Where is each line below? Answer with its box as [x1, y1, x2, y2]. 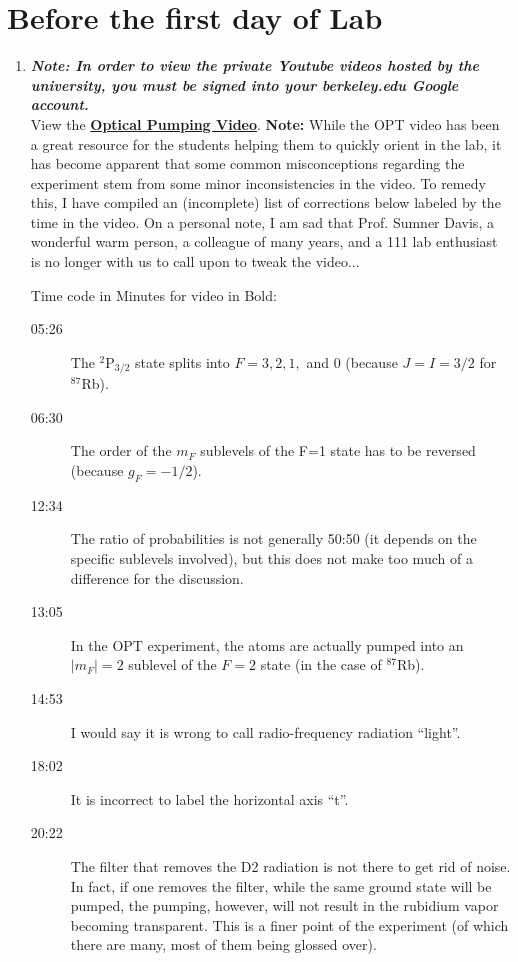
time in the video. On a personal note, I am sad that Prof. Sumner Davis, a [30, 211, 494, 232]
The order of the [70, 440, 172, 461]
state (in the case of [260, 654, 382, 675]
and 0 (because [306, 351, 398, 372]
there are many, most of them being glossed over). [70, 934, 377, 955]
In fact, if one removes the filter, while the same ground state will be [70, 875, 492, 896]
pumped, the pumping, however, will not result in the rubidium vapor [70, 895, 499, 916]
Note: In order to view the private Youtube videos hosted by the [30, 55, 479, 76]
